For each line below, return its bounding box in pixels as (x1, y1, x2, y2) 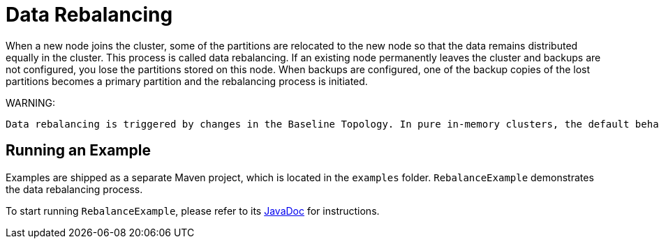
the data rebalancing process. (6, 183, 143, 195)
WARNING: (6, 96, 56, 109)
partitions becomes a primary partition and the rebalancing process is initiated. (6, 75, 368, 87)
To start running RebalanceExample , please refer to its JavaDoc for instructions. (6, 204, 380, 217)
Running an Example (6, 142, 151, 160)
